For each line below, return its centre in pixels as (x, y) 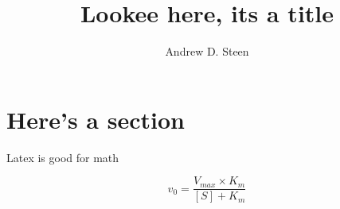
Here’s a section (96, 119)
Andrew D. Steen (207, 51)
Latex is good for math (63, 157)
